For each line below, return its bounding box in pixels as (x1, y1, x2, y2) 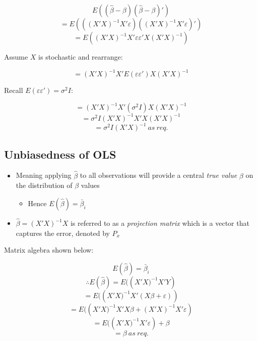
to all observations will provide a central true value (80, 170, 237, 180)
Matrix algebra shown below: (4, 245, 94, 255)
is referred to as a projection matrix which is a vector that (70, 218, 249, 228)
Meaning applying (16, 170, 72, 180)
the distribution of (16, 180, 73, 190)
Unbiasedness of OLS (4, 146, 116, 162)
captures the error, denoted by (16, 227, 110, 238)
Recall (4, 85, 23, 95)
